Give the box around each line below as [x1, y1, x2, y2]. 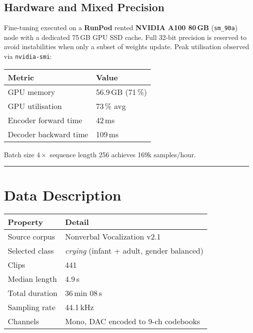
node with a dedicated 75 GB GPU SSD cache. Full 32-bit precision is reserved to [4, 32, 247, 42]
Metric [8, 71, 34, 83]
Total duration [8, 287, 57, 299]
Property [8, 216, 43, 228]
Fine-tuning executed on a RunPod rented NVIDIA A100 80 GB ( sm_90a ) [4, 22, 238, 33]
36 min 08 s [65, 287, 102, 299]
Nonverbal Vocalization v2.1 [65, 231, 161, 242]
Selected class [8, 245, 54, 257]
